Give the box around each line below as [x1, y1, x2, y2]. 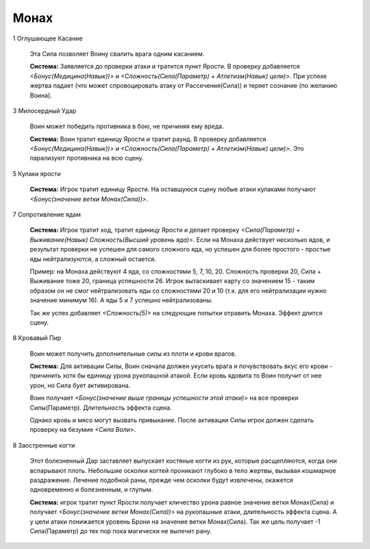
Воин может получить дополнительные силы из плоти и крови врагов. [29, 350, 236, 358]
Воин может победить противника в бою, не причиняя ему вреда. [29, 122, 224, 130]
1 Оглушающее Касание [12, 34, 83, 42]
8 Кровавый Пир [12, 334, 62, 342]
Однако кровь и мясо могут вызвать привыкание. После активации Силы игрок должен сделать [29, 416, 314, 424]
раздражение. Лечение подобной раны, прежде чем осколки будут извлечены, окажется [29, 476, 294, 484]
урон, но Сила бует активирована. [29, 381, 131, 389]
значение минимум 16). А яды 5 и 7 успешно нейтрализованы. [29, 296, 213, 304]
